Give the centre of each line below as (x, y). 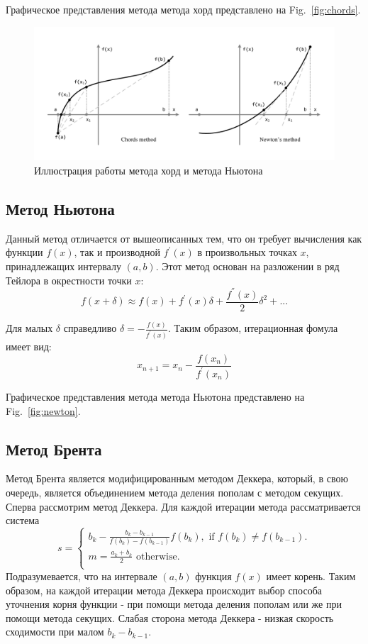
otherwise (156, 556)
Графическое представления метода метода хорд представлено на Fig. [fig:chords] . (183, 9)
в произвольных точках (247, 252)
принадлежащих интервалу (63, 266)
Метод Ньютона (60, 208)
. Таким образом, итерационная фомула (253, 328)
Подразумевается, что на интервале (82, 576)
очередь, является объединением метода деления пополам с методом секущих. (175, 492)
